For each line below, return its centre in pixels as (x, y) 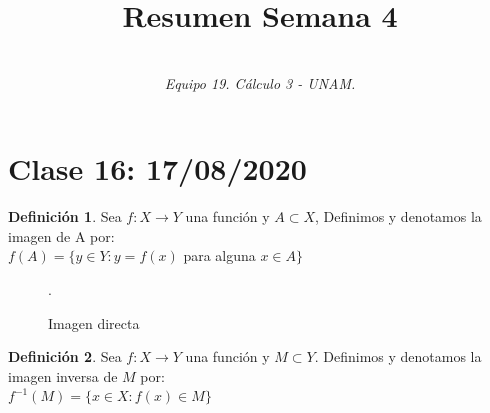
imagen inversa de (63, 375)
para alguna (219, 255)
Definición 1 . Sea (65, 216)
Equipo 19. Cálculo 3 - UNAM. (260, 82)
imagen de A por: (61, 235)
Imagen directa (94, 322)
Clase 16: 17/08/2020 (157, 168)
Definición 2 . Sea (65, 356)
